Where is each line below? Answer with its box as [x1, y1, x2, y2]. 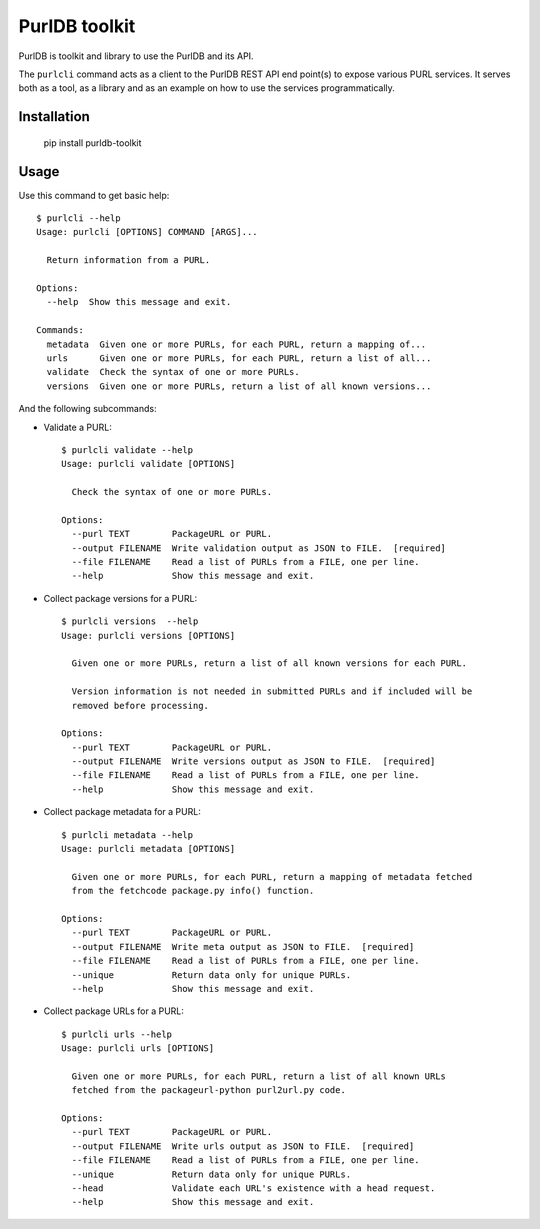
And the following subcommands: [18, 403, 157, 415]
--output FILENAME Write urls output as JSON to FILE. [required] [71, 1140, 415, 1152]
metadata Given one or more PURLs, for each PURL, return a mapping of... [46, 338, 427, 350]
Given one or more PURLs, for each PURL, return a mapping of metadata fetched [71, 871, 473, 882]
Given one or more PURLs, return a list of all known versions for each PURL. [71, 658, 468, 669]
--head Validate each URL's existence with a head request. [71, 1183, 436, 1194]
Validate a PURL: [43, 421, 112, 433]
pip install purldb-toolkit [43, 136, 142, 149]
